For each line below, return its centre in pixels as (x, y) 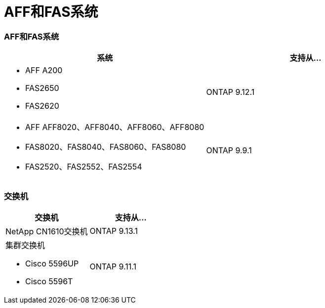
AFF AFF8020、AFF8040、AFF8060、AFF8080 (115, 127)
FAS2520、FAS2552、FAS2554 (84, 167)
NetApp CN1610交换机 (47, 231)
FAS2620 (42, 106)
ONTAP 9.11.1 (113, 266)
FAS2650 (42, 88)
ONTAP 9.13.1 (114, 231)
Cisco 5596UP (52, 263)
